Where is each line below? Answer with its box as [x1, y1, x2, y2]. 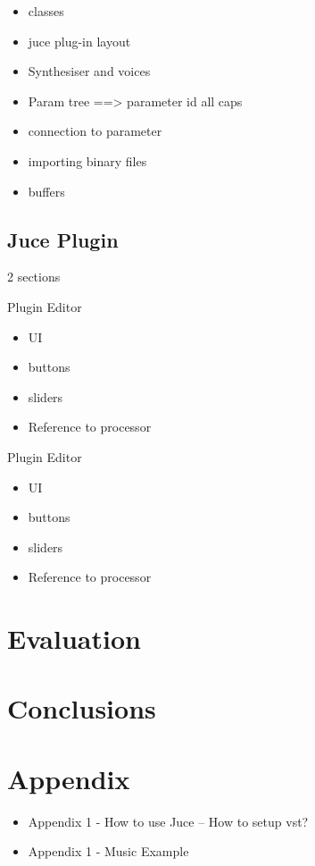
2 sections [7, 267, 61, 286]
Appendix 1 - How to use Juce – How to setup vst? [28, 811, 309, 830]
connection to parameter [28, 122, 162, 140]
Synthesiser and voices [28, 62, 151, 80]
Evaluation [7, 620, 141, 657]
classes [28, 2, 64, 20]
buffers [28, 181, 65, 200]
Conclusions [7, 690, 156, 727]
